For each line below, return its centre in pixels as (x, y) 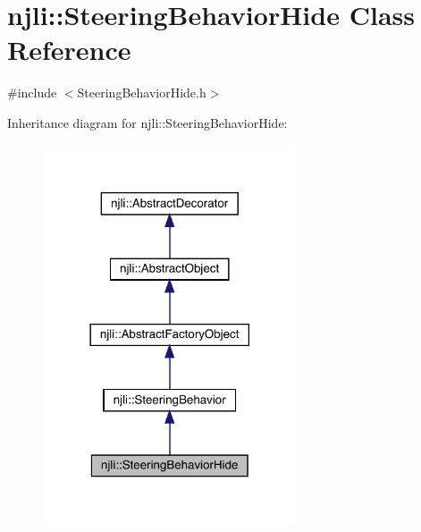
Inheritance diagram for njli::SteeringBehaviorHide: (147, 122)
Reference (69, 50)
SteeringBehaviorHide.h (142, 93)
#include (32, 93)
